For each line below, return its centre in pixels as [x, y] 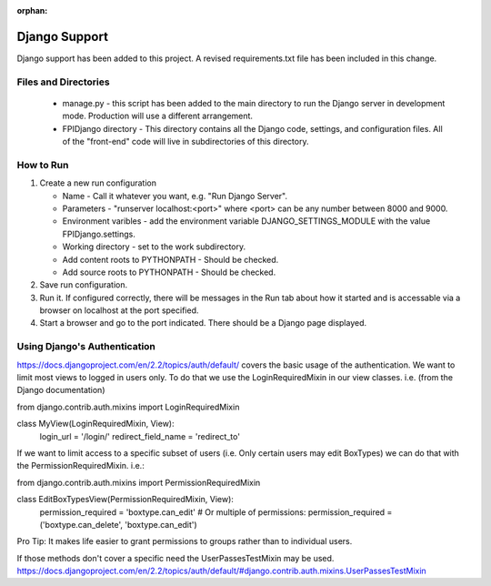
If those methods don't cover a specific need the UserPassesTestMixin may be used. [175, 558]
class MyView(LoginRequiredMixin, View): [95, 424]
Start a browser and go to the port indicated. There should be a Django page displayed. [203, 323]
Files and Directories [63, 82]
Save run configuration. [83, 285]
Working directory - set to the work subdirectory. [154, 247]
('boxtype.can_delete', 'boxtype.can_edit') [118, 524]
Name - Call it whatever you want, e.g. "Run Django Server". [175, 196]
